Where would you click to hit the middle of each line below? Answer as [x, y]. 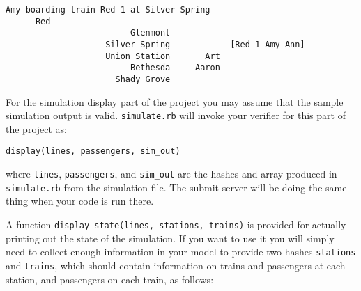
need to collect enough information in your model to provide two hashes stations [181, 252]
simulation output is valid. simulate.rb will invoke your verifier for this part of [176, 115]
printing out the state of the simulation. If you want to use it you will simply [170, 238]
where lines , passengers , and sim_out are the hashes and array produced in [171, 174]
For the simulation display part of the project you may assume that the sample [175, 101]
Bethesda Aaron [175, 68]
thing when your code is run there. [80, 201]
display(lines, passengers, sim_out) [93, 151]
